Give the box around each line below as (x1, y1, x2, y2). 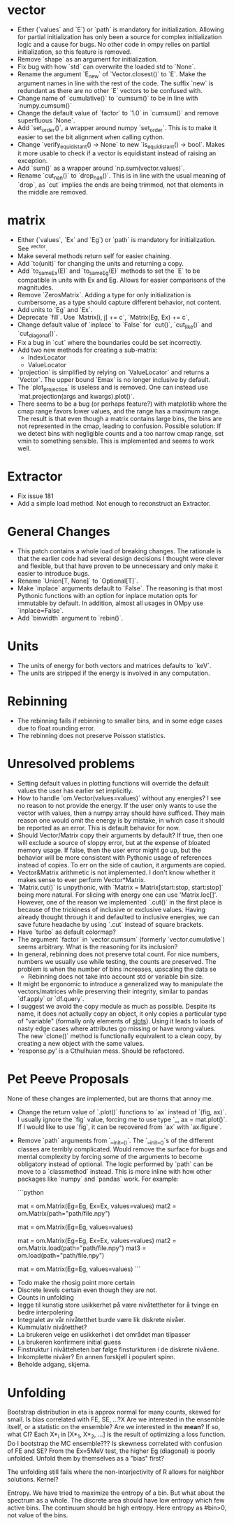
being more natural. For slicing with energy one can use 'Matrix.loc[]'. (17, 891, 218, 899)
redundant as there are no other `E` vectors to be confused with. (17, 86, 203, 94)
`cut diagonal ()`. (17, 329, 58, 339)
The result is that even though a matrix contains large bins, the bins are (17, 414, 222, 423)
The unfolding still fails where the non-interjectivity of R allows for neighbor (7, 1468, 225, 1476)
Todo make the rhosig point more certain (17, 1279, 135, 1287)
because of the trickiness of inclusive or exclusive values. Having (17, 905, 206, 914)
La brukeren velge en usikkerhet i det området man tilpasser (17, 1331, 191, 1339)
